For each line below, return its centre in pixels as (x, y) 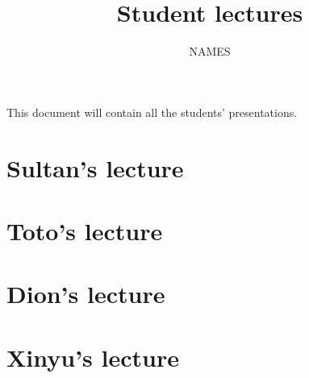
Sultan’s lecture (95, 167)
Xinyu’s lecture (93, 357)
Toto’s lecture (85, 230)
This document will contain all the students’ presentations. (152, 112)
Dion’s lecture (86, 294)
